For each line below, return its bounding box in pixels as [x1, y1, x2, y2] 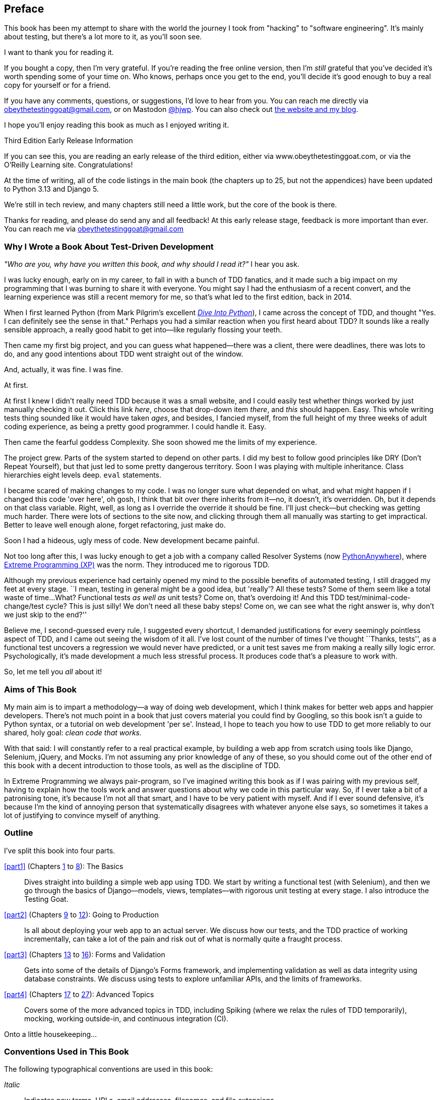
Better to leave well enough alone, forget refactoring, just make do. [4, 520, 226, 530]
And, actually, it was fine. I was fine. [4, 365, 123, 374]
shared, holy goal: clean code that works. [4, 728, 142, 737]
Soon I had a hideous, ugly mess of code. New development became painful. [4, 536, 260, 545]
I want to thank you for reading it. [4, 48, 114, 57]
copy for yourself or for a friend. [4, 81, 111, 90]
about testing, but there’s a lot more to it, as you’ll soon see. [4, 32, 202, 41]
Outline [4, 828, 33, 838]
